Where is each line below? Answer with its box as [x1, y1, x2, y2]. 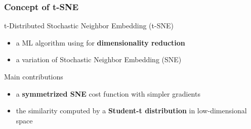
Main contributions [4, 71, 63, 81]
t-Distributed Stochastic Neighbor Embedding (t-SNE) [4, 20, 174, 31]
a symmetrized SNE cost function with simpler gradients [16, 88, 200, 99]
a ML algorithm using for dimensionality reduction [16, 37, 185, 48]
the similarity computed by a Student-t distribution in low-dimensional [16, 105, 247, 116]
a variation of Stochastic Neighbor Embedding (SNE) [16, 54, 182, 65]
